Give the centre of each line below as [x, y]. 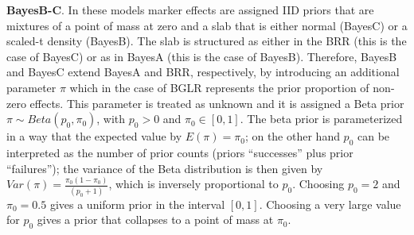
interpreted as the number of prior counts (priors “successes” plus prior [180, 152]
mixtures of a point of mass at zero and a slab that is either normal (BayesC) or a [207, 25]
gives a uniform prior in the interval [137, 204]
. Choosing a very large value [330, 204]
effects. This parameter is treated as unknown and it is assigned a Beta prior [217, 103]
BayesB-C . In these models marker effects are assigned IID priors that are [190, 10]
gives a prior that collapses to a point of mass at [155, 220]
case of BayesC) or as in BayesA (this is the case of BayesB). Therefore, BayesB [202, 56]
